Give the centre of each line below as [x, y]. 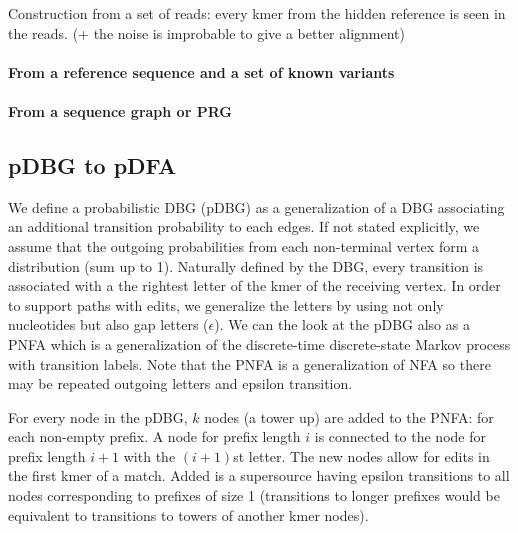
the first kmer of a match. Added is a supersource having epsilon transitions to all [259, 475]
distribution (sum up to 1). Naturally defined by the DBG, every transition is [246, 265]
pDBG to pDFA [92, 164]
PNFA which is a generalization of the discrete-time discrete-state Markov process [259, 343]
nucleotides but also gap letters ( [108, 324]
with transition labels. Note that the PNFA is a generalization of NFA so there [249, 363]
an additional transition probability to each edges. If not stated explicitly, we [244, 226]
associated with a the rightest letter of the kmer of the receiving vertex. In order [254, 285]
